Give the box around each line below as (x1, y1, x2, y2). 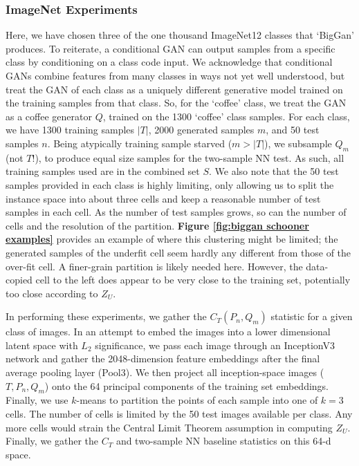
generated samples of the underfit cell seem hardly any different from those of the (6, 245, 351, 259)
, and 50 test (266, 122, 320, 137)
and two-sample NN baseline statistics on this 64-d (116, 434, 331, 448)
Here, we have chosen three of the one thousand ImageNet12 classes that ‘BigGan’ (6, 28, 354, 42)
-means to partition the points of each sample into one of (76, 393, 318, 407)
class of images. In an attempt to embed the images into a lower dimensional (6, 324, 331, 339)
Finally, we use (6, 393, 68, 407)
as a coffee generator (6, 109, 92, 123)
